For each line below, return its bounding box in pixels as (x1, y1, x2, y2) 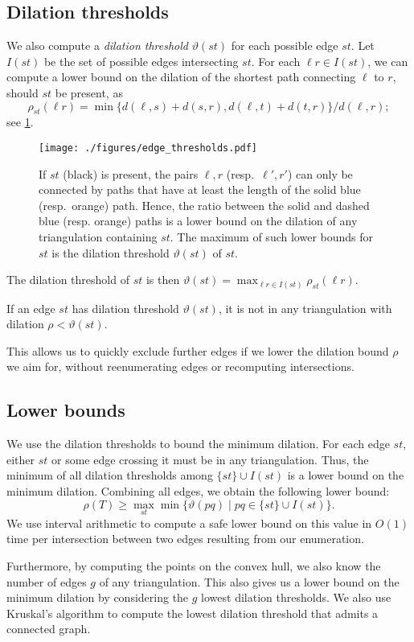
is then (146, 271, 180, 288)
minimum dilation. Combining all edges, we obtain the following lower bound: (6, 483, 390, 500)
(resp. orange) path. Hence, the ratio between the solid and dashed (39, 196, 370, 213)
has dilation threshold (72, 299, 179, 316)
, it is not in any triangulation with (218, 299, 392, 316)
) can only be (287, 165, 353, 182)
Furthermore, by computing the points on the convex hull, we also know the (6, 558, 381, 574)
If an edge (6, 299, 55, 316)
